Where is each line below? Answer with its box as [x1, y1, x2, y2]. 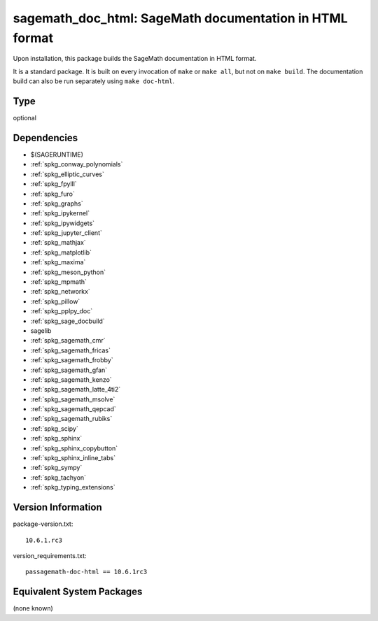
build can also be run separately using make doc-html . [13, 77, 175, 85]
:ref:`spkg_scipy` [30, 424, 78, 433]
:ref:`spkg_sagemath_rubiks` [30, 415, 113, 423]
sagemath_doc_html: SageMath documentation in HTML [13, 10, 348, 26]
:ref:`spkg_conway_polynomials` [30, 160, 123, 169]
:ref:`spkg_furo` [30, 190, 75, 198]
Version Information [13, 501, 102, 513]
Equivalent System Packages [13, 586, 143, 598]
